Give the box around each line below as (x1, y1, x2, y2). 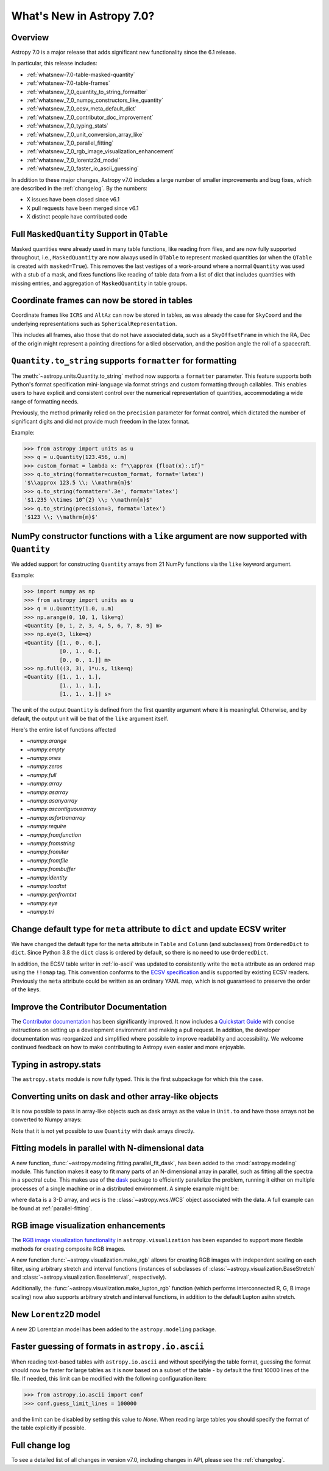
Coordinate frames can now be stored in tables (11, 295, 193, 306)
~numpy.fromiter (26, 848, 69, 856)
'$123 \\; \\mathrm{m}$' (24, 513, 99, 520)
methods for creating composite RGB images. (11, 1245, 126, 1252)
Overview (11, 32, 49, 43)
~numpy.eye (26, 899, 58, 906)
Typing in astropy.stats (11, 1059, 101, 1069)
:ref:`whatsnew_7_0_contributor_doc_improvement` (26, 114, 154, 121)
